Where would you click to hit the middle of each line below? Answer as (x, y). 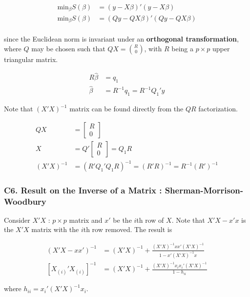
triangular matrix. (31, 59)
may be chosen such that (68, 48)
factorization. (218, 109)
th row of (150, 220)
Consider (17, 220)
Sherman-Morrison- (204, 190)
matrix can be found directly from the (126, 109)
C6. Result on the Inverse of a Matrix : (83, 190)
